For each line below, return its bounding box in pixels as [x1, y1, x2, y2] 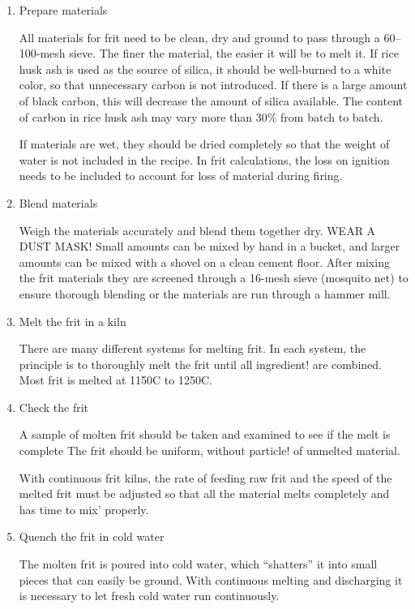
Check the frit [19, 398, 89, 415]
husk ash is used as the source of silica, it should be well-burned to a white [19, 60, 391, 77]
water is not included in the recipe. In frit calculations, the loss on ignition [19, 151, 390, 168]
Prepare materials [19, 2, 108, 18]
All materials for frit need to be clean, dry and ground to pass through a [19, 28, 380, 45]
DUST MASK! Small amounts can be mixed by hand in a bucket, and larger [19, 238, 400, 255]
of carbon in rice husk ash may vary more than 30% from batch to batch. [19, 108, 383, 125]
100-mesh [19, 45, 66, 62]
